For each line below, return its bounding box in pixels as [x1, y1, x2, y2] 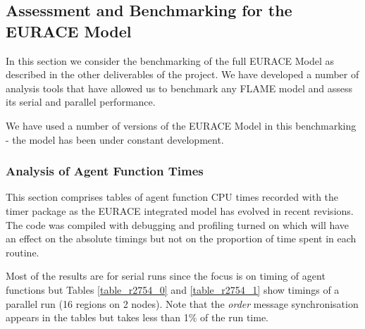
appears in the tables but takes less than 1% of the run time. [6, 310, 269, 325]
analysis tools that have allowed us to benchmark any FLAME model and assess [6, 80, 352, 95]
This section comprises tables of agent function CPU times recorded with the [6, 190, 339, 204]
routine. [6, 244, 39, 259]
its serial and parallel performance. [6, 94, 156, 109]
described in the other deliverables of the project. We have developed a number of [6, 67, 359, 82]
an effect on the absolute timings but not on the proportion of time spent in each [6, 231, 357, 246]
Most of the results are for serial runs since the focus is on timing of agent [6, 268, 326, 283]
